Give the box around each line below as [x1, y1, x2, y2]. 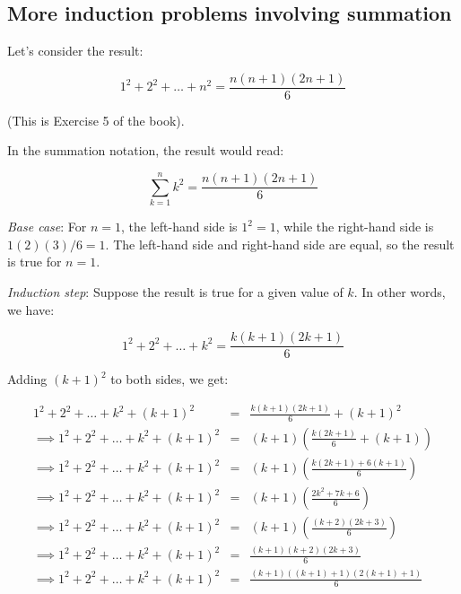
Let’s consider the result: [7, 41, 144, 60]
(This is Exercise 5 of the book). [7, 110, 185, 129]
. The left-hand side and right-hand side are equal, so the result [105, 234, 455, 253]
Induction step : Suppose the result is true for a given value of [7, 282, 344, 301]
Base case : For [7, 217, 87, 236]
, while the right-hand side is [275, 217, 434, 236]
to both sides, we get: [110, 370, 229, 389]
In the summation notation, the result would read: [7, 141, 284, 160]
